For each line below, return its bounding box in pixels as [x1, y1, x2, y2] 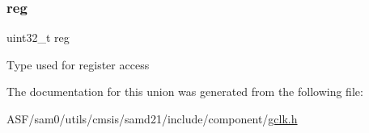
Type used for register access [6, 56, 150, 73]
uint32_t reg [6, 29, 70, 46]
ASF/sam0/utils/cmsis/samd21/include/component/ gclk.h [6, 110, 298, 127]
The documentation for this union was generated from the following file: [6, 83, 363, 100]
